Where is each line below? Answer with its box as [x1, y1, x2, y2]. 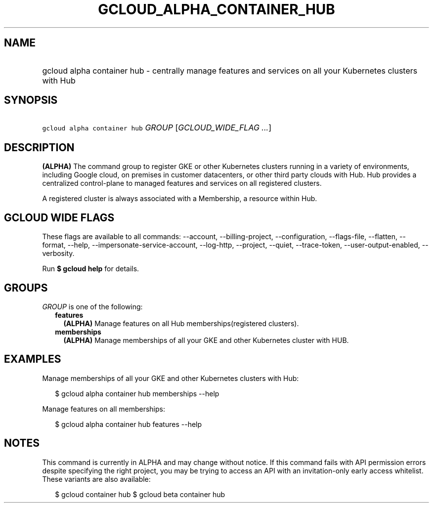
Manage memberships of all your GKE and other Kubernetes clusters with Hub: [42, 374, 299, 382]
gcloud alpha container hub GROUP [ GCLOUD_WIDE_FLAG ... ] [42, 123, 271, 133]
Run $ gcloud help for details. [42, 264, 139, 273]
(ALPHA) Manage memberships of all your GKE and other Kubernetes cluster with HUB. [63, 336, 349, 344]
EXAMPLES [4, 353, 61, 366]
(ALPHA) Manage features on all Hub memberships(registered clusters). [63, 319, 299, 328]
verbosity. [42, 249, 75, 258]
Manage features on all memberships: [42, 404, 165, 413]
